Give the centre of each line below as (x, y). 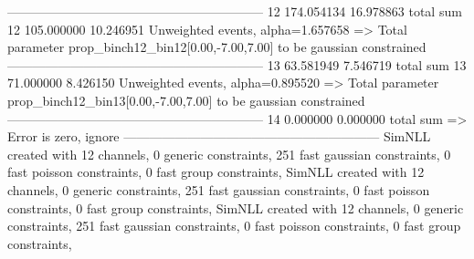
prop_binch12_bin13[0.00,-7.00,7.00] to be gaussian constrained (186, 100)
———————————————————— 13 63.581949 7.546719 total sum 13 (237, 64)
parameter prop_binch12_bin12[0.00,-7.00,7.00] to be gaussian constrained (217, 47)
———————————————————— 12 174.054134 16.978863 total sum (235, 11)
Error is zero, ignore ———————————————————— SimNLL (219, 136)
